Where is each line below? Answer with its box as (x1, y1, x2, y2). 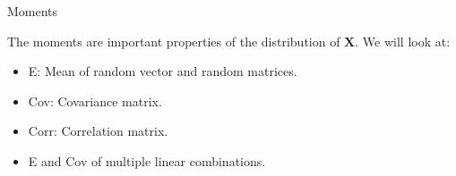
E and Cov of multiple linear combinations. (28, 151, 266, 170)
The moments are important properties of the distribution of (7, 31, 340, 50)
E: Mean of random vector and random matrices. (28, 62, 297, 80)
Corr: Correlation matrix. (28, 122, 168, 140)
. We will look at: (355, 31, 451, 50)
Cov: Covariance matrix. (28, 91, 162, 110)
